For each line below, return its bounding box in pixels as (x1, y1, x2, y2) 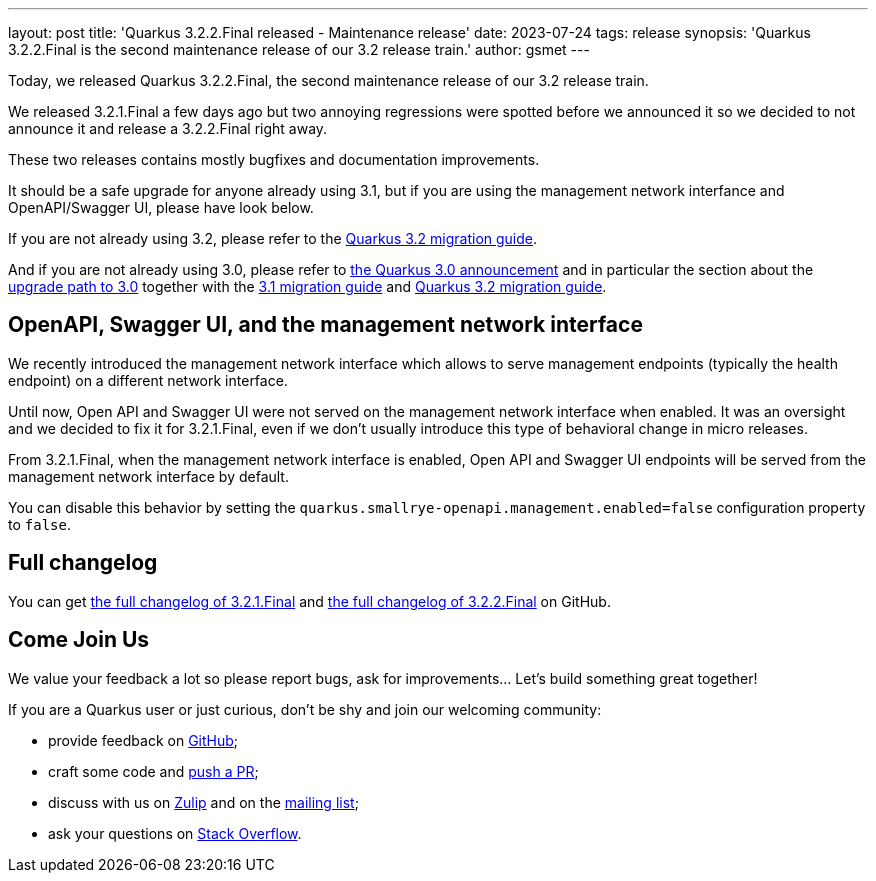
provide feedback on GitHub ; (48, 731, 239, 749)
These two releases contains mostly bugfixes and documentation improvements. (8, 151, 540, 168)
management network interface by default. (8, 467, 289, 485)
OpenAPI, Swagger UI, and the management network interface (8, 312, 643, 338)
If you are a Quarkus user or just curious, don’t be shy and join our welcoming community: (8, 700, 602, 718)
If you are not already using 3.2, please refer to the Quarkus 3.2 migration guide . (8, 230, 538, 247)
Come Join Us (8, 627, 150, 653)
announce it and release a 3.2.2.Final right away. (8, 120, 328, 137)
